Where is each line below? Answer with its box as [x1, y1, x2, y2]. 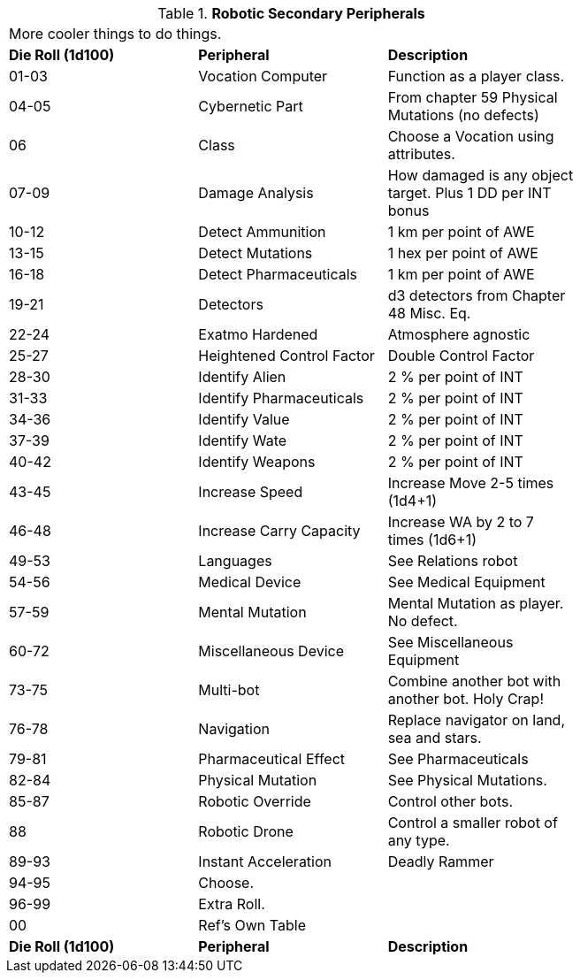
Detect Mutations [198, 244, 313, 262]
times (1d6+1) [387, 531, 477, 548]
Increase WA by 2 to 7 [387, 513, 534, 531]
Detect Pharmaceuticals [198, 265, 358, 283]
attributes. [387, 145, 455, 163]
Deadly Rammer [387, 853, 494, 870]
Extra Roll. [198, 895, 265, 913]
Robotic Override [198, 792, 311, 810]
